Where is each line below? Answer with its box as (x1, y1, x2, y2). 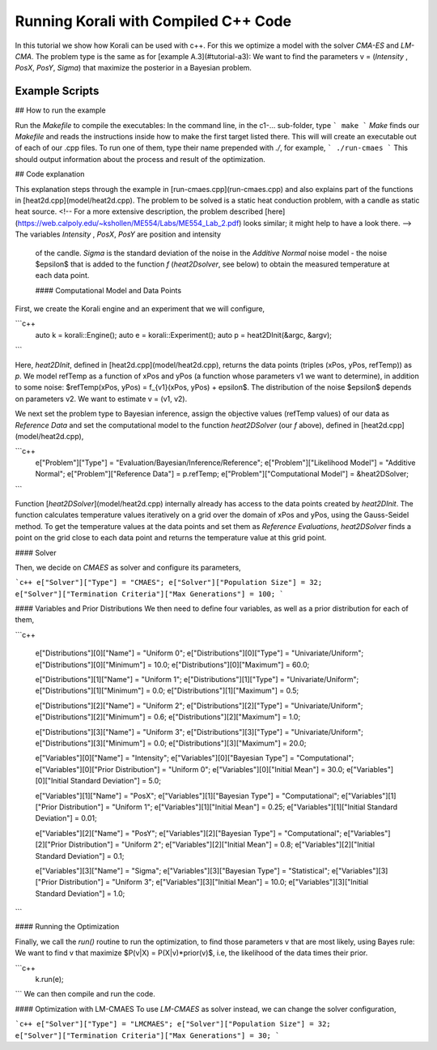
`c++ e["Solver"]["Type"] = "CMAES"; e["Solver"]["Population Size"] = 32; (15, 578, 323, 587)
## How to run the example (15, 105, 106, 115)
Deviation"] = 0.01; (35, 813, 97, 823)
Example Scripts (15, 84, 100, 98)
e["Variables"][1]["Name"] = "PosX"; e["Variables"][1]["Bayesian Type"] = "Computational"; (35, 791, 340, 800)
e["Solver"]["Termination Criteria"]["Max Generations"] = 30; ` (15, 1031, 280, 1040)
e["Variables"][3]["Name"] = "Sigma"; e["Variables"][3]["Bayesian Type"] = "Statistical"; (35, 865, 330, 875)
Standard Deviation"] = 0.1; (35, 851, 125, 860)
